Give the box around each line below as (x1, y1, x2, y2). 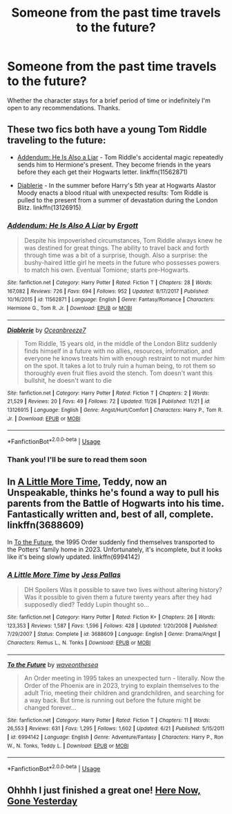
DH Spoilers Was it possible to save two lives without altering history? (23, 585, 222, 594)
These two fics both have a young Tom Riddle (7, 123, 207, 136)
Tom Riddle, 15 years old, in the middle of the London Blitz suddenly (23, 339, 217, 347)
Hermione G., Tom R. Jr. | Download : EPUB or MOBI (7, 305, 133, 312)
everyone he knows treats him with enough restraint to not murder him (23, 354, 225, 362)
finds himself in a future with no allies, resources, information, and (23, 347, 213, 355)
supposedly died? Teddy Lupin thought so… (23, 600, 150, 608)
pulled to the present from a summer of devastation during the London (17, 196, 218, 204)
